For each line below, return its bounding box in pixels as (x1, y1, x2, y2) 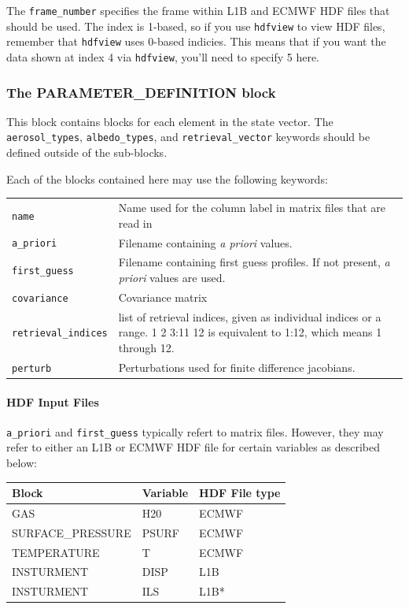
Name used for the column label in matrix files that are (118, 199, 386, 216)
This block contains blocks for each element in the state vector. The (6, 113, 333, 129)
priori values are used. (118, 269, 226, 285)
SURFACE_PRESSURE (12, 524, 131, 540)
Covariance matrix (118, 288, 208, 305)
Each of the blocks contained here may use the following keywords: (6, 170, 328, 187)
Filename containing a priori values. (118, 234, 293, 251)
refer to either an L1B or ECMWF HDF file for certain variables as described (6, 439, 380, 455)
